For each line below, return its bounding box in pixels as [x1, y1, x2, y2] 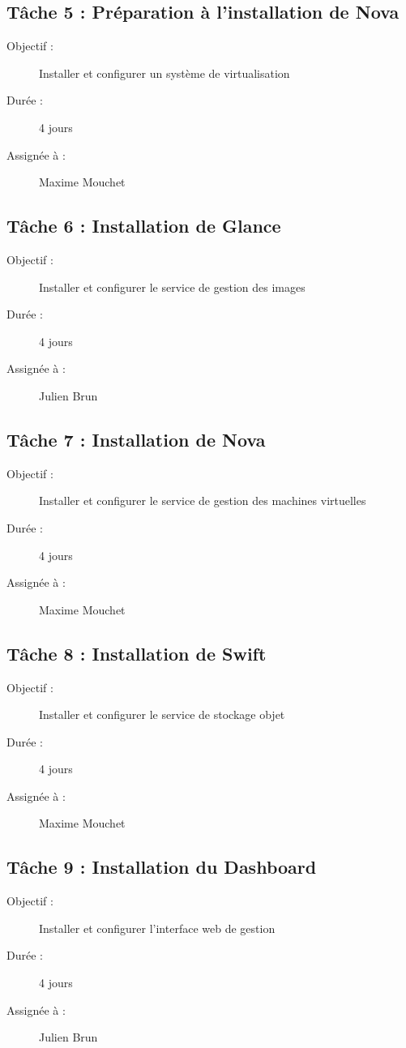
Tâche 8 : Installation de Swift [6, 640, 267, 665]
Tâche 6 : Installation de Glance [6, 213, 281, 238]
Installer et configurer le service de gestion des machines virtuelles [39, 492, 366, 509]
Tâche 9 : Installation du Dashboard [6, 854, 317, 879]
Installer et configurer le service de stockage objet [39, 706, 285, 723]
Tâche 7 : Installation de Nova [6, 426, 266, 451]
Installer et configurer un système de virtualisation [39, 64, 290, 81]
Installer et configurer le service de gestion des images [39, 278, 306, 295]
